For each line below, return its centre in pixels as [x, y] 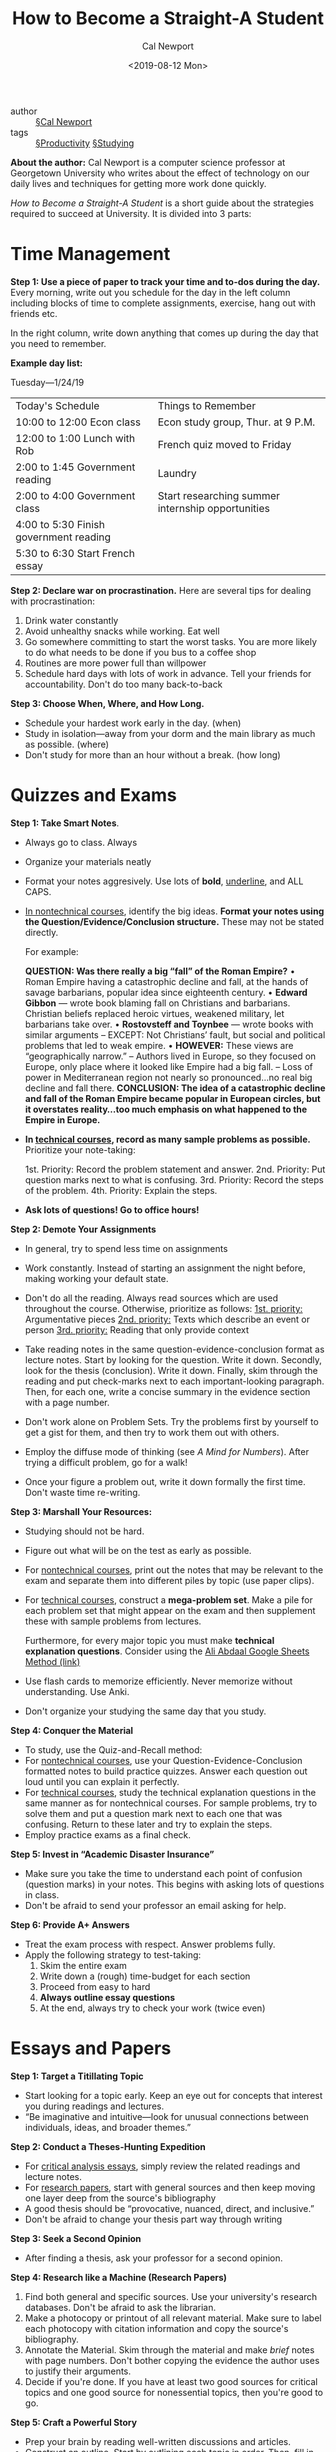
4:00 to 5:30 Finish [60, 524]
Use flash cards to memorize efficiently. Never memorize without [158, 1681]
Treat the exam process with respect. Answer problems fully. [150, 1944]
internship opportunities [213, 508]
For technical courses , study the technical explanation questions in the [170, 1792]
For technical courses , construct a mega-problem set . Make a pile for [168, 1599]
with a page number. [67, 1402]
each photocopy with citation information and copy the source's [156, 2328]
